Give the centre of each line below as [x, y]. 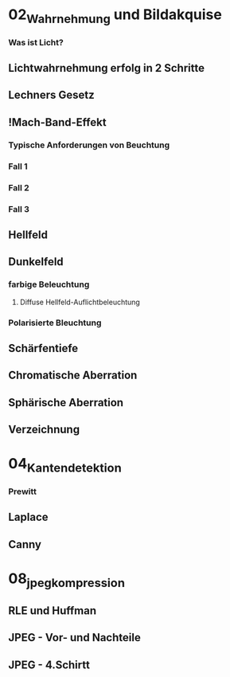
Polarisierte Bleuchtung [55, 323]
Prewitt [23, 491]
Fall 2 [19, 187]
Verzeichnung [44, 430]
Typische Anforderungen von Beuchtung [89, 145]
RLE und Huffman [53, 610]
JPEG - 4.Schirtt [49, 665]
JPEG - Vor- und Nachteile [74, 638]
